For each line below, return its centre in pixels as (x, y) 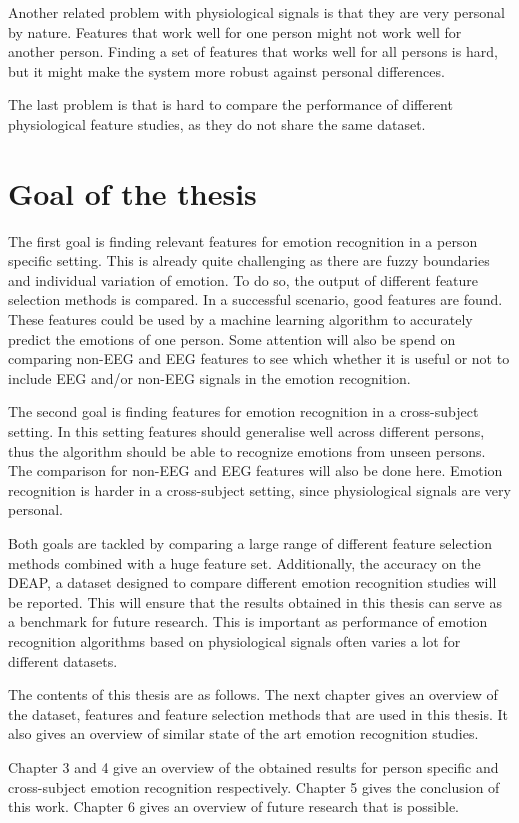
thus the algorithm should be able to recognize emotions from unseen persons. (247, 450)
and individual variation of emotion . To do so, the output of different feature (243, 279)
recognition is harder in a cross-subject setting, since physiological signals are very (259, 489)
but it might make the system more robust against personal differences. (226, 70)
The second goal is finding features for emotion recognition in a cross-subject (243, 411)
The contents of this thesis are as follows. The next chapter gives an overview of (253, 694)
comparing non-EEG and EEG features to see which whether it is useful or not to (259, 358)
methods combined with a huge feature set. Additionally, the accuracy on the (244, 562)
